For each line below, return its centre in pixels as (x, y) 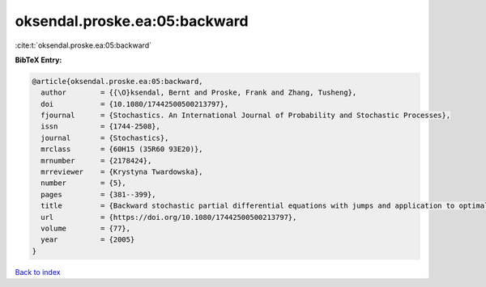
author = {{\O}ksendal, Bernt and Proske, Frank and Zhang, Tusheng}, (199, 93)
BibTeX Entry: (38, 60)
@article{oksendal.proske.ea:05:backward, (117, 81)
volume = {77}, (86, 228)
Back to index (38, 272)
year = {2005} (88, 240)
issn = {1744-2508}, (101, 127)
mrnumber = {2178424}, (96, 160)
